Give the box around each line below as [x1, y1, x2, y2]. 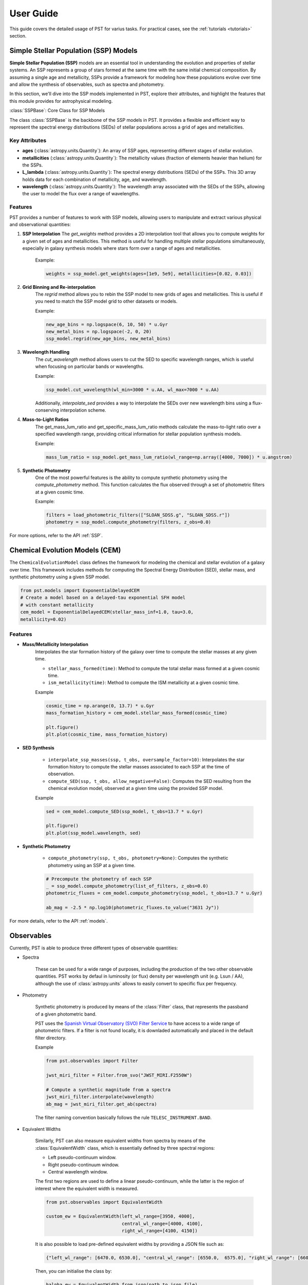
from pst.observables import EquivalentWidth [46, 1199, 163, 1205]
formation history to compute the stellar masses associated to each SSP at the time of [48, 764, 230, 770]
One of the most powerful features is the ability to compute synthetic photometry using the [35, 474, 228, 481]
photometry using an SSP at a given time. [48, 862, 136, 868]
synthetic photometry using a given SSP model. [9, 574, 110, 580]
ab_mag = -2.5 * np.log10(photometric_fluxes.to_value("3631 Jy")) [46, 905, 220, 911]
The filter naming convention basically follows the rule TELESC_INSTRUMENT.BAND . [35, 1114, 212, 1121]
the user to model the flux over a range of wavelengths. [22, 191, 140, 197]
